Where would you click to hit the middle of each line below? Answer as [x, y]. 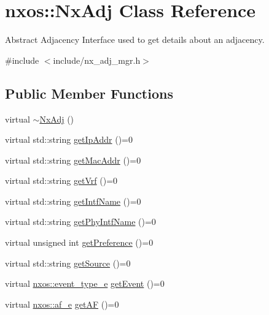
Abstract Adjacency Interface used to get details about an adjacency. [135, 40]
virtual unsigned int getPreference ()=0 [79, 242]
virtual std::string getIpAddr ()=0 [69, 139]
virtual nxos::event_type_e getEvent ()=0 [85, 283]
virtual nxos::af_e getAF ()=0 [62, 304]
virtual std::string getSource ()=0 [68, 263]
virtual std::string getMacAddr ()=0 [73, 160]
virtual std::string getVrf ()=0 [61, 180]
